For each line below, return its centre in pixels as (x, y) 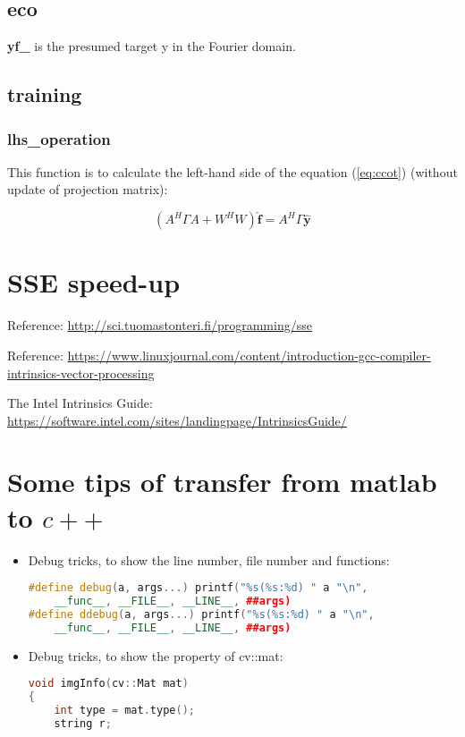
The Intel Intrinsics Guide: (80, 403)
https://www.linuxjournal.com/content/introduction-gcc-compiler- (249, 355)
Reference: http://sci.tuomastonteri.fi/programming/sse (160, 325)
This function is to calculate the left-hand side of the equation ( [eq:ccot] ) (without (232, 171)
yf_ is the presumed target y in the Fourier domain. (152, 46)
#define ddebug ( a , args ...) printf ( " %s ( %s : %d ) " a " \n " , (201, 614)
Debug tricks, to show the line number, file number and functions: (209, 559)
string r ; (83, 723)
